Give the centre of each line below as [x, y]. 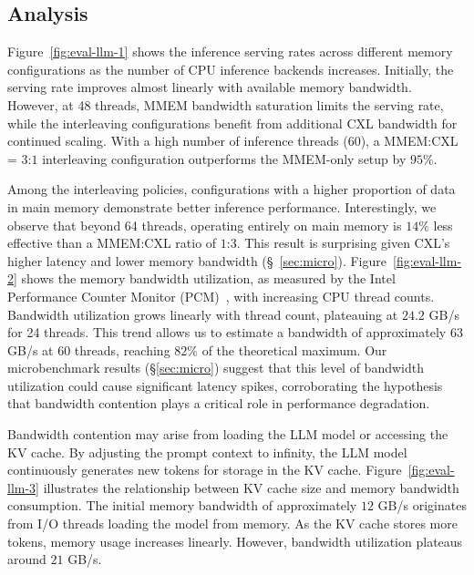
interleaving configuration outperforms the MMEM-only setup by [224, 158]
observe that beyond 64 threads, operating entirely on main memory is [205, 225]
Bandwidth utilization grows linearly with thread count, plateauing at [203, 314]
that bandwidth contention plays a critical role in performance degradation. [219, 403]
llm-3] [23, 487]
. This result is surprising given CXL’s [343, 243]
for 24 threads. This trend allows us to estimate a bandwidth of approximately [227, 332]
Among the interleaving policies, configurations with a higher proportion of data [232, 189]
